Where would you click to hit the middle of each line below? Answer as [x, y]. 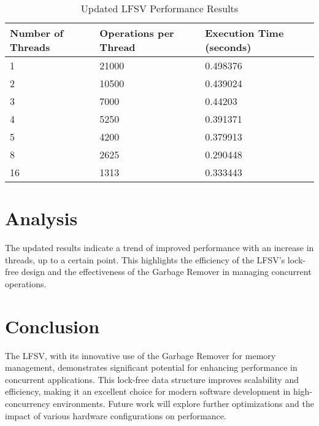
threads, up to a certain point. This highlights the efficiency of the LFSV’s [145, 259]
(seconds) [228, 47]
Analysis [41, 218]
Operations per [137, 33]
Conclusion [52, 326]
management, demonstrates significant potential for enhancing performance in [151, 367]
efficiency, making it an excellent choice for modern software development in [148, 391]
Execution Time [244, 33]
